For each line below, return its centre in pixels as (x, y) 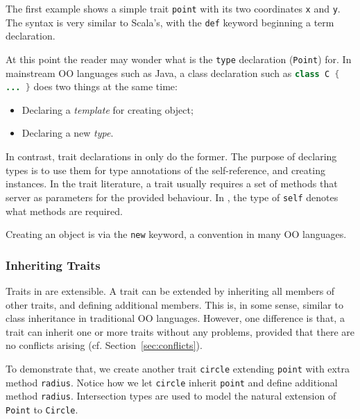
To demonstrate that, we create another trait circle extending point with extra (178, 368)
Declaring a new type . (68, 133)
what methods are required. (64, 211)
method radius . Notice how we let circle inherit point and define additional (172, 382)
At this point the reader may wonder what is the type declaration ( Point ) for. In (179, 59)
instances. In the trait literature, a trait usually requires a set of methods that (172, 183)
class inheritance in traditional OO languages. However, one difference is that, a (175, 318)
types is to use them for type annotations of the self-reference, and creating (165, 170)
